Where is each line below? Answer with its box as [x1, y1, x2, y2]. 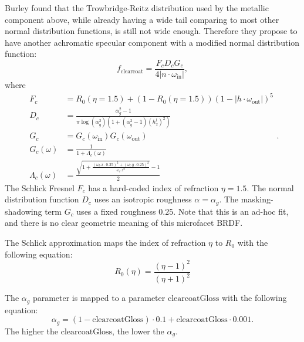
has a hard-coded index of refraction [88, 181, 219, 194]
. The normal [246, 181, 294, 194]
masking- [241, 193, 273, 205]
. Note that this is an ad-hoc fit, [173, 205, 289, 217]
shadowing [5, 205, 42, 217]
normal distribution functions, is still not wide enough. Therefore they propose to [5, 25, 298, 37]
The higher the [5, 324, 59, 337]
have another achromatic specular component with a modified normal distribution [5, 36, 300, 48]
